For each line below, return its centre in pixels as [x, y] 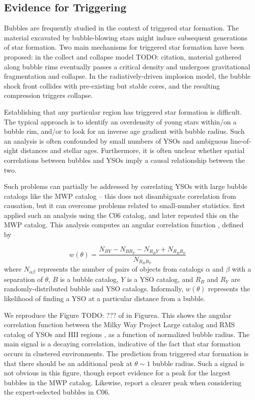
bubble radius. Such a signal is [198, 363]
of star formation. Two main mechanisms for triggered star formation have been [124, 47]
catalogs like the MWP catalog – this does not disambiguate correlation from [120, 196]
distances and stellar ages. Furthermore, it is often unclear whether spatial [132, 150]
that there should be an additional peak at [68, 363]
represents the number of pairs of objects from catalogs [121, 269]
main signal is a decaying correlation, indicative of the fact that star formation [122, 344]
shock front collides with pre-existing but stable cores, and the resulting [112, 85]
